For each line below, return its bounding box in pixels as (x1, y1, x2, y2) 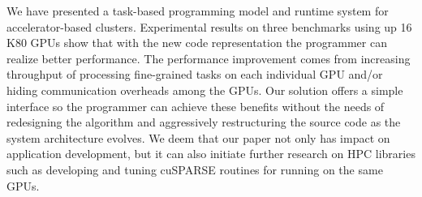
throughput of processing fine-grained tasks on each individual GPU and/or (6, 66, 383, 83)
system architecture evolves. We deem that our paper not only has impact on (6, 129, 390, 146)
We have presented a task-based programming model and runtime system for (6, 2, 389, 19)
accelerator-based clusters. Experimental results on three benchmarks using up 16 (6, 18, 412, 35)
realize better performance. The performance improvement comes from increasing (6, 49, 411, 66)
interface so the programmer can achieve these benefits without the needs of (6, 97, 385, 114)
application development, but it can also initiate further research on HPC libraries (6, 145, 416, 162)
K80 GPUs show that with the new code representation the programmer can (6, 34, 387, 51)
